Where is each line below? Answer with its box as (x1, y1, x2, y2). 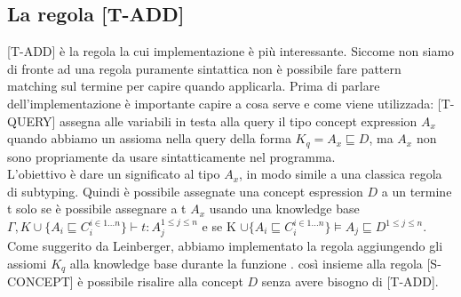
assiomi (7, 254, 47, 273)
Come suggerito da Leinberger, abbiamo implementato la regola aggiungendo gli (7, 237, 443, 255)
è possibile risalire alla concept (77, 272, 243, 291)
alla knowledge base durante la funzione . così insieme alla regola (69, 254, 423, 273)
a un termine (381, 181, 452, 200)
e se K (202, 217, 236, 235)
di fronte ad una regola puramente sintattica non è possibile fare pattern (7, 59, 401, 77)
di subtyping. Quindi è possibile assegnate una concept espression (7, 181, 363, 200)
